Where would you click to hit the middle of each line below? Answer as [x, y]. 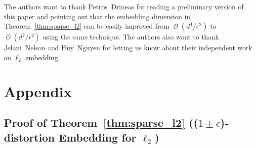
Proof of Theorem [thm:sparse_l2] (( [101, 123]
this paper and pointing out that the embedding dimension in [97, 16]
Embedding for [97, 137]
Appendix [38, 91]
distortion [29, 137]
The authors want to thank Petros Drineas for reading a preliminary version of [124, 6]
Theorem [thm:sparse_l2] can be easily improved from [87, 26]
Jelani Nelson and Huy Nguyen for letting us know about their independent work [128, 48]
